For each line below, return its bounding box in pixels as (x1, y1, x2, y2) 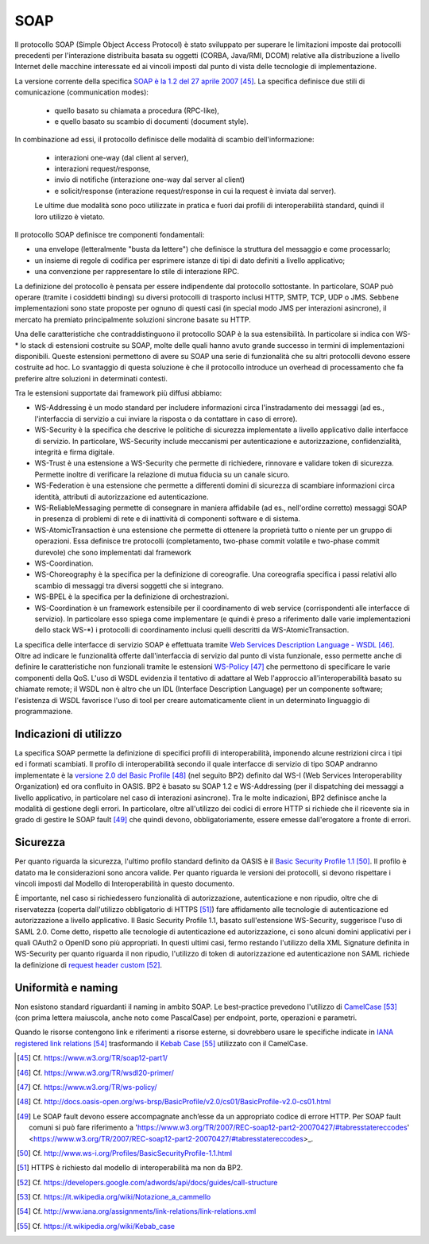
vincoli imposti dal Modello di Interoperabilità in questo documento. (14, 879, 234, 888)
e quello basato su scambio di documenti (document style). (54, 116, 249, 126)
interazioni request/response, (54, 164, 151, 174)
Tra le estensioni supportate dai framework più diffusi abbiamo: (14, 388, 222, 398)
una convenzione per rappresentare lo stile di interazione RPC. (34, 267, 240, 276)
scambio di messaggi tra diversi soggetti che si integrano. (34, 581, 224, 590)
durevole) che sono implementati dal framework (34, 547, 191, 557)
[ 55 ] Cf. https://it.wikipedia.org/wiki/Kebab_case (17, 1221, 176, 1230)
